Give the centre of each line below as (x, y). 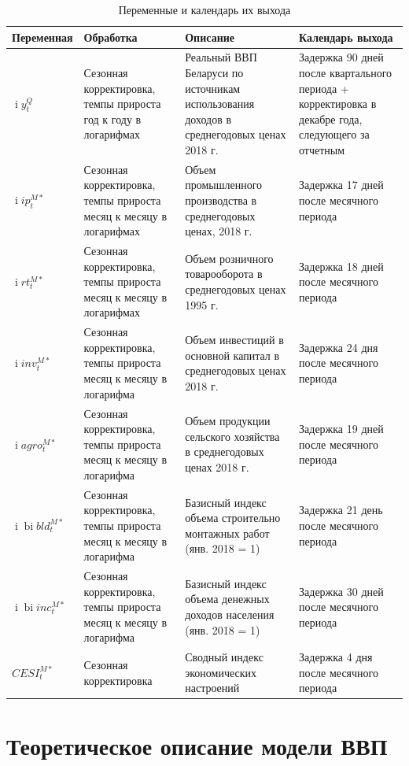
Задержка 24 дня (339, 347)
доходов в (208, 118)
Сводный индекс (224, 657)
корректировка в (338, 104)
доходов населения (230, 614)
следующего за (334, 134)
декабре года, (331, 118)
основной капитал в (232, 355)
